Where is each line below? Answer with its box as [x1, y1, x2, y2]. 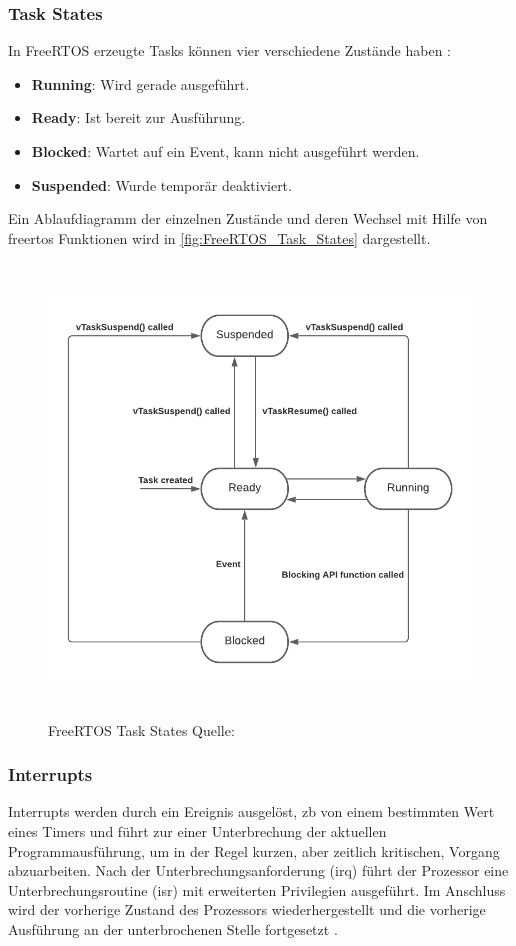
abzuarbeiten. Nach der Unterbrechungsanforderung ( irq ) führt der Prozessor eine [8, 860, 509, 881]
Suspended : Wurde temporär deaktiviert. [31, 174, 292, 195]
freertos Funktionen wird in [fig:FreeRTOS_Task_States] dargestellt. [8, 227, 431, 248]
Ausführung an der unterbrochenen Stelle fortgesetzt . [8, 918, 338, 939]
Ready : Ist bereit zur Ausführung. [31, 107, 246, 128]
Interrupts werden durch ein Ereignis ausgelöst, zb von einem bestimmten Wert [8, 801, 495, 822]
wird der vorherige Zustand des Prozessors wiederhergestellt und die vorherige [8, 899, 486, 920]
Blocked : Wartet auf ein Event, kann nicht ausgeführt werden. [31, 141, 420, 161]
